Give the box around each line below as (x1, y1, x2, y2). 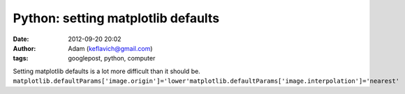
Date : (13, 35, 29, 43)
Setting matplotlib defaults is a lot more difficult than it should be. (13, 67, 200, 75)
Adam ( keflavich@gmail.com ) (68, 44, 153, 52)
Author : (13, 44, 36, 52)
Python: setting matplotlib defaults (13, 10, 220, 26)
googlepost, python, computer (68, 54, 156, 63)
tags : (13, 54, 29, 63)
